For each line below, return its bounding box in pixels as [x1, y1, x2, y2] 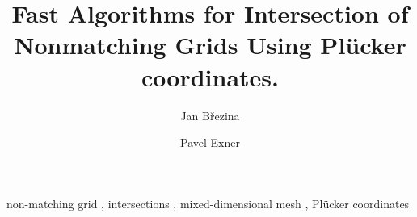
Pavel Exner [180, 134, 240, 151]
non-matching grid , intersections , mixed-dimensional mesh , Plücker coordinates [6, 194, 410, 211]
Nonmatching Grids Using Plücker [14, 28, 406, 61]
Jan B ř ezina [180, 106, 240, 123]
